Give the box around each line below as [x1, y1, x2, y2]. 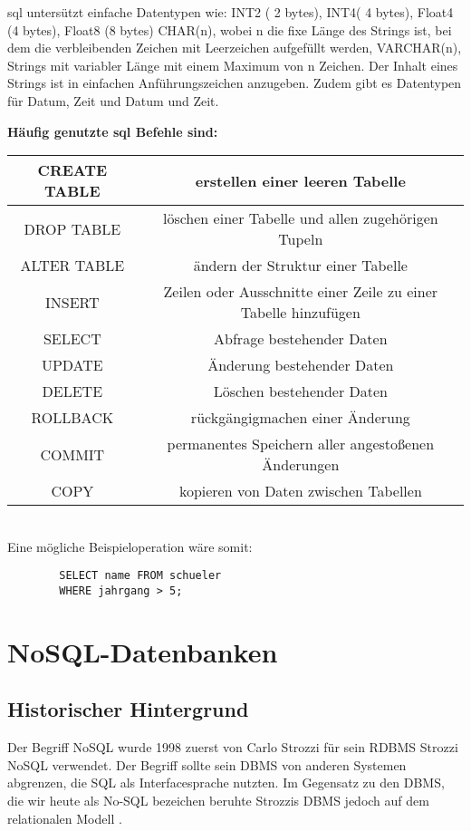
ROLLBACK [31, 407, 114, 429]
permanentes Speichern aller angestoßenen [167, 433, 435, 455]
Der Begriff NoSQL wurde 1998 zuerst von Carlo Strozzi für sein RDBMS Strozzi [7, 738, 458, 757]
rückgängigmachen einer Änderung [190, 407, 410, 429]
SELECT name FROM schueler [59, 569, 222, 583]
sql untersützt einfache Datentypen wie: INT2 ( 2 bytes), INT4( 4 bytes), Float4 [7, 3, 454, 21]
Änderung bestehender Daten [207, 354, 394, 376]
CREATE [37, 159, 108, 181]
